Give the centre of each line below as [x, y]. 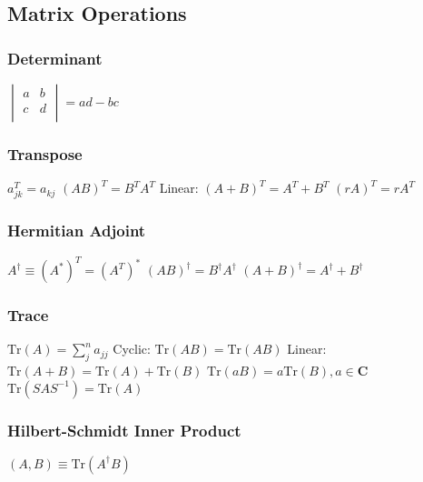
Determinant [55, 58]
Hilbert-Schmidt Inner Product [124, 430]
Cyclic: [132, 349]
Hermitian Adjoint [77, 231]
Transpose [45, 153]
